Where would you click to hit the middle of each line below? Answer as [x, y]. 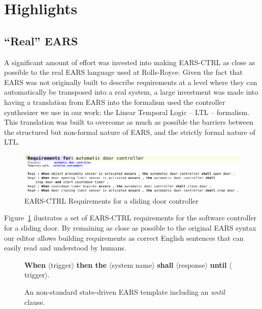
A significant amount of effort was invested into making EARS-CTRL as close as [130, 62]
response [192, 264]
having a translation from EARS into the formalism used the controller [115, 102]
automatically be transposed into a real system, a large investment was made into [131, 92]
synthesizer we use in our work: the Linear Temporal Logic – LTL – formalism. [127, 112]
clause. [35, 302]
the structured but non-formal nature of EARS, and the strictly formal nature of [130, 132]
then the [92, 264]
